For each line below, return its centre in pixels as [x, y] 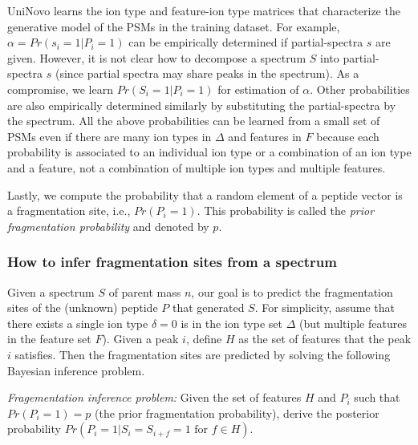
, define [204, 339]
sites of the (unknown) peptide [83, 307]
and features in [265, 136]
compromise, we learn [60, 89]
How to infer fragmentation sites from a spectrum [172, 262]
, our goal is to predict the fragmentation [292, 291]
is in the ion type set [231, 323]
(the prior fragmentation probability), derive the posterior [237, 413]
